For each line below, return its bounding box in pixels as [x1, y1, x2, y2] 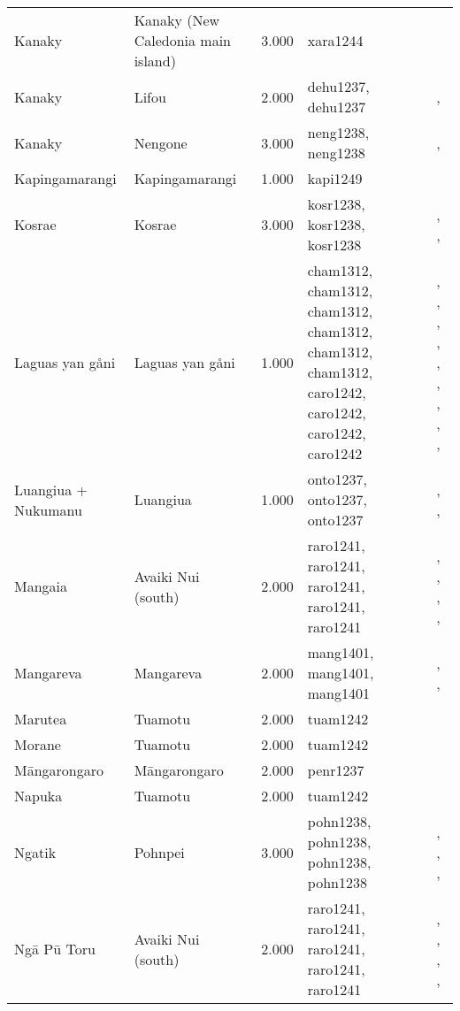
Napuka [14, 785, 63, 806]
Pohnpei [134, 841, 185, 862]
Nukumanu [14, 499, 82, 520]
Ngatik [14, 841, 57, 862]
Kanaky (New [134, 10, 220, 30]
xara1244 [307, 30, 364, 50]
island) [134, 50, 176, 71]
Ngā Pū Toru [14, 938, 96, 959]
